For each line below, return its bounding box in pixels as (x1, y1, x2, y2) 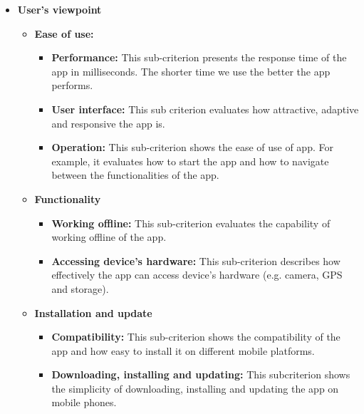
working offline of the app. (51, 229, 167, 244)
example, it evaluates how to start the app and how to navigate (51, 153, 329, 168)
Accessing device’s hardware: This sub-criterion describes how (51, 253, 340, 268)
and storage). (51, 281, 109, 296)
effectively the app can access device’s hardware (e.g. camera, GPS (51, 267, 343, 282)
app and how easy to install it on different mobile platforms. (51, 343, 315, 358)
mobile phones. (51, 395, 117, 410)
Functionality (34, 191, 101, 206)
